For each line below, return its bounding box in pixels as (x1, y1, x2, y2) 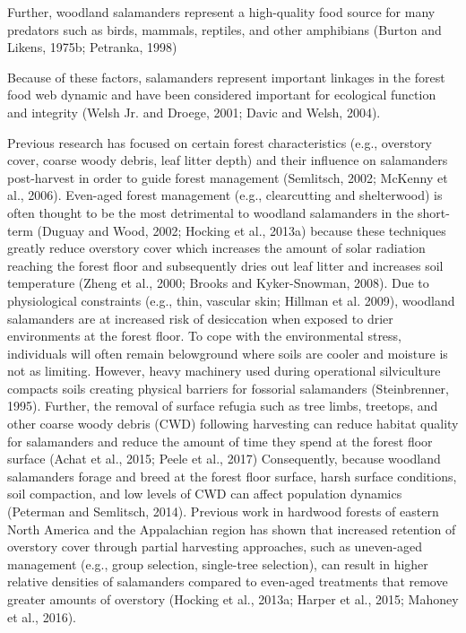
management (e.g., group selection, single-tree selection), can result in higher (7, 554, 428, 573)
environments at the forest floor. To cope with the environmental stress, (7, 326, 402, 345)
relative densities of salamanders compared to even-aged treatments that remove (7, 572, 448, 591)
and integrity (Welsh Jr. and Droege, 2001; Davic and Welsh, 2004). (7, 102, 381, 121)
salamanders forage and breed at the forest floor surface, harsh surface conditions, (7, 466, 457, 485)
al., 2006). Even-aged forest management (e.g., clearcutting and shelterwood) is (7, 186, 443, 204)
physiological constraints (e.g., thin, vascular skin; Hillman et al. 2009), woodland (7, 290, 455, 309)
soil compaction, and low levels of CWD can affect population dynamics (7, 484, 402, 503)
